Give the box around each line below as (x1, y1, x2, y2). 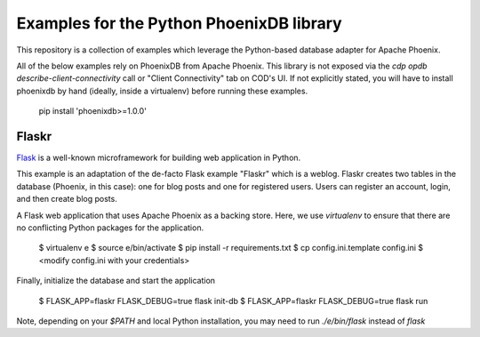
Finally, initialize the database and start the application (16, 276, 216, 286)
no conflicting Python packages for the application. (16, 222, 204, 233)
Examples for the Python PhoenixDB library (16, 13, 342, 33)
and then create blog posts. (16, 194, 117, 205)
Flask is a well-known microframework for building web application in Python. (16, 152, 301, 164)
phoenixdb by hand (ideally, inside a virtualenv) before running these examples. (16, 85, 308, 96)
